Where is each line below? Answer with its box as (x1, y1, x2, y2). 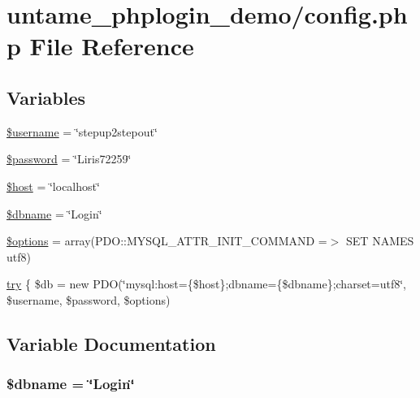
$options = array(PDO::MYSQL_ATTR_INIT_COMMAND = (6, 232, 327, 249)
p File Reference (6, 29, 194, 63)
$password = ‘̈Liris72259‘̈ (6, 150, 132, 167)
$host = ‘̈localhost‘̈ (6, 177, 100, 194)
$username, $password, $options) (6, 291, 171, 308)
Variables (6, 84, 86, 110)
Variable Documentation (6, 331, 216, 356)
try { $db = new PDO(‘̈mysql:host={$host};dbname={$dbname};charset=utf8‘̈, (6, 275, 407, 292)
